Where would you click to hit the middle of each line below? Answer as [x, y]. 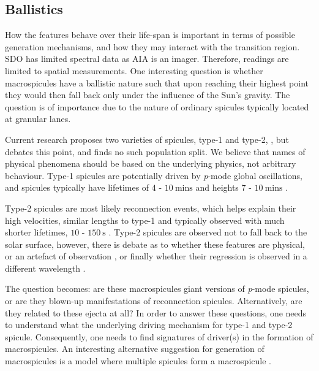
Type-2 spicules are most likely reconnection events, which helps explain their [151, 208]
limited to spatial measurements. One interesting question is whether [134, 70]
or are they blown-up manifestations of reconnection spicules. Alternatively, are [154, 301]
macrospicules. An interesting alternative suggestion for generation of [135, 349]
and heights [217, 187]
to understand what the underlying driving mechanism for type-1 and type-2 [149, 325]
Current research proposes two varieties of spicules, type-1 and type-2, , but [147, 139]
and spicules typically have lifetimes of [77, 187]
